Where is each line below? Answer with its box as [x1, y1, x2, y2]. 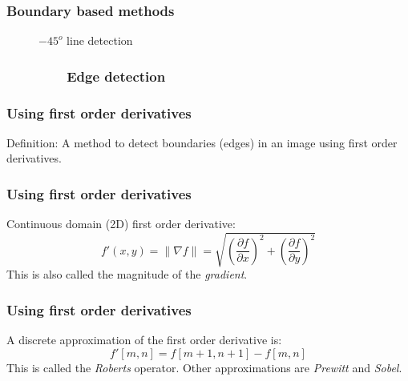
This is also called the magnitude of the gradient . [6, 266, 248, 283]
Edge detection [67, 66, 166, 86]
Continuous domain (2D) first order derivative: [6, 215, 236, 232]
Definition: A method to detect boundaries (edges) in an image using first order [6, 134, 398, 150]
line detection [67, 32, 133, 49]
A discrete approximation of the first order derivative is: [6, 331, 282, 348]
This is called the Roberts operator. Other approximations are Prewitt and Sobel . [6, 359, 402, 375]
